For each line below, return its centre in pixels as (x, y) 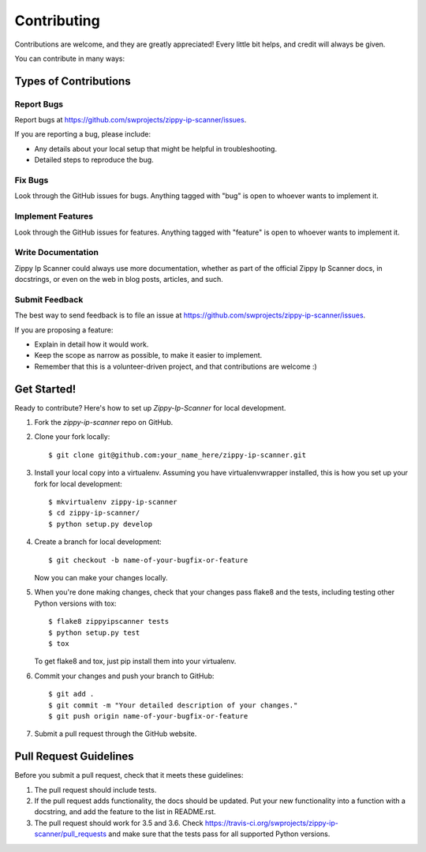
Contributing (57, 21)
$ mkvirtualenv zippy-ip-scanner (113, 502)
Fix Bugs (32, 180)
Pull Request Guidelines (74, 757)
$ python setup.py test (94, 632)
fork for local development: (78, 484)
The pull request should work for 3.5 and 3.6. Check (119, 823)
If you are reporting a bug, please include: (83, 134)
